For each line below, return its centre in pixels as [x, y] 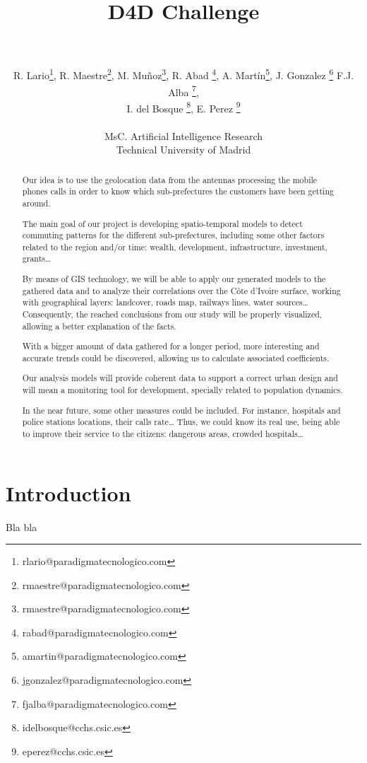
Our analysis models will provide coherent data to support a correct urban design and [180, 378]
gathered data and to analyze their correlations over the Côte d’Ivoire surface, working [181, 290]
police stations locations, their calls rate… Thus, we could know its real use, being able [181, 422]
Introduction [68, 493]
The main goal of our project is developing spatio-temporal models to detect [162, 223]
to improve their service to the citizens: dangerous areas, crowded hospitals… [163, 433]
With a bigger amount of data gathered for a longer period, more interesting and [171, 346]
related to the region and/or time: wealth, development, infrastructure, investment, [175, 246]
